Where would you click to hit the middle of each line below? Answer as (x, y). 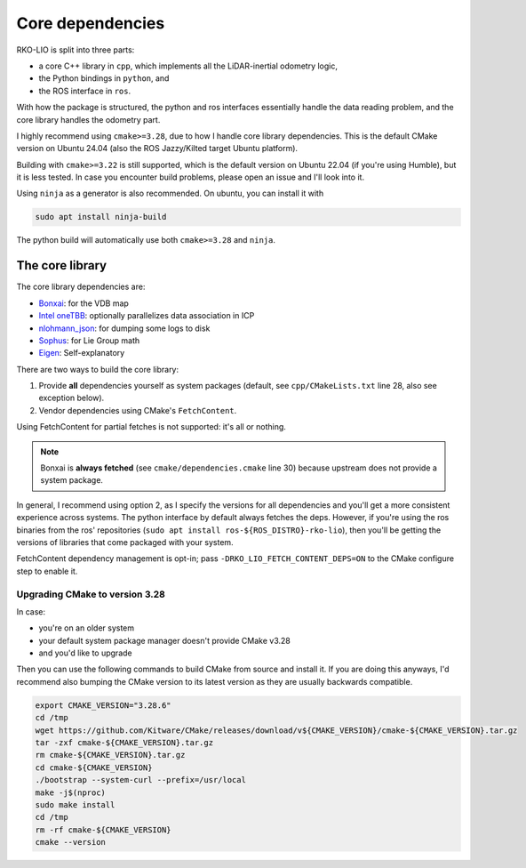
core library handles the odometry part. (88, 119)
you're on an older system (87, 628)
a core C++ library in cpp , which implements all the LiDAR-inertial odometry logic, (188, 66)
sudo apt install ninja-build (101, 217)
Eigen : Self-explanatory (82, 353)
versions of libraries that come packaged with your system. (125, 542)
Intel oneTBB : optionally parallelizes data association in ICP (147, 316)
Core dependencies (91, 23)
